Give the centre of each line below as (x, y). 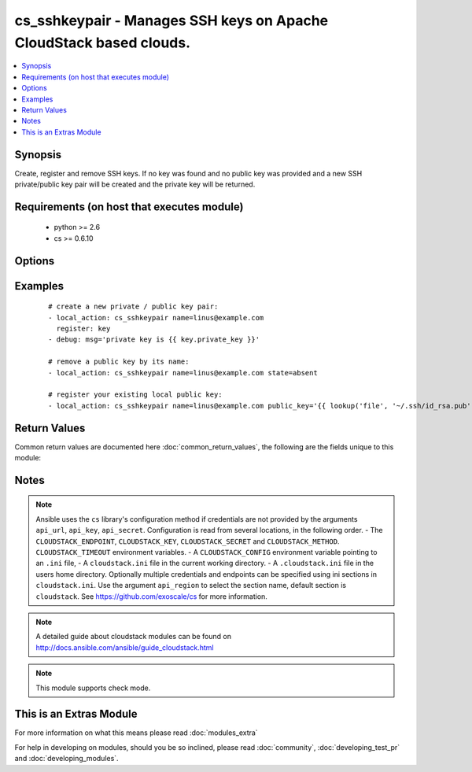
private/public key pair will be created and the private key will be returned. (135, 184)
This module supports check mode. (93, 688)
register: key (83, 328)
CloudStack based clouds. (103, 42)
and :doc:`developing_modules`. (66, 759)
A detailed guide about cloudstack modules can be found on (134, 637)
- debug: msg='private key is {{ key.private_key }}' (154, 340)
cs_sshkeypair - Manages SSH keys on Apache (171, 20)
